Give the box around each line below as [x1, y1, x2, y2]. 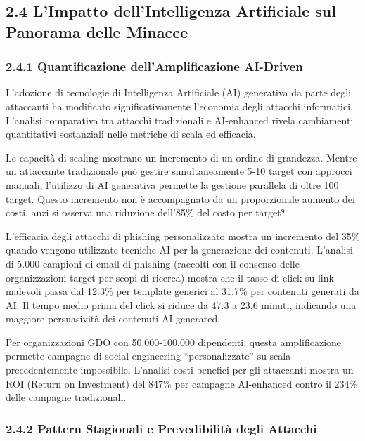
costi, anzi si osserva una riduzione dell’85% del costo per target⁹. [6, 205, 288, 220]
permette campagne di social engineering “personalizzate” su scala [6, 348, 291, 363]
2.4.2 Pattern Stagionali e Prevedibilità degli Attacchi [6, 419, 317, 437]
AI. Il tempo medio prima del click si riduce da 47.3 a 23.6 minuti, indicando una [6, 297, 357, 312]
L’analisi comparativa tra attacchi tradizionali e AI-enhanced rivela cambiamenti [6, 112, 354, 127]
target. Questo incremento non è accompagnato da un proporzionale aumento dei [6, 191, 355, 206]
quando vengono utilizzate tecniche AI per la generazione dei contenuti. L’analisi [6, 242, 353, 257]
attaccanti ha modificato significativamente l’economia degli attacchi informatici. [6, 98, 354, 113]
